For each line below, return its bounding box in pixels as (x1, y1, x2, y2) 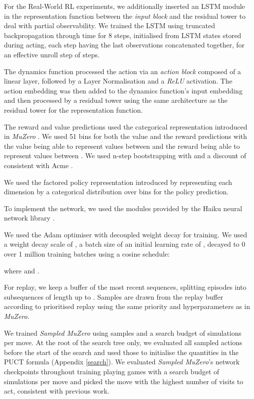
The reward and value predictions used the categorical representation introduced (4, 121, 248, 132)
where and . (4, 265, 39, 275)
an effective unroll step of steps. (4, 49, 100, 59)
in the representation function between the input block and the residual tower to (4, 10, 246, 21)
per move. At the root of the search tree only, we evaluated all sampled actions (4, 337, 242, 348)
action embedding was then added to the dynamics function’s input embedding (4, 85, 243, 95)
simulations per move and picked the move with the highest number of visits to (4, 376, 243, 386)
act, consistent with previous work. (4, 386, 109, 396)
